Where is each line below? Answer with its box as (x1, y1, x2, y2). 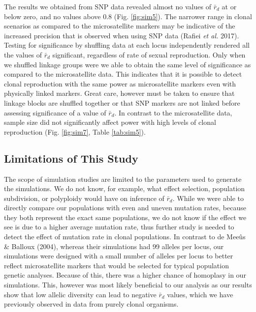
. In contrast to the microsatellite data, (114, 107, 232, 117)
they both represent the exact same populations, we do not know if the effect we (4, 212, 247, 222)
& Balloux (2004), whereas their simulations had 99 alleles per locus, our (4, 241, 224, 251)
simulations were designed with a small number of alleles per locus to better (4, 251, 233, 261)
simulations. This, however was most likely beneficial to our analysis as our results (4, 280, 252, 290)
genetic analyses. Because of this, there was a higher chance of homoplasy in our (4, 270, 246, 280)
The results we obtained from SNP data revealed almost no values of (4, 1, 211, 11)
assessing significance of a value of (4, 107, 106, 117)
